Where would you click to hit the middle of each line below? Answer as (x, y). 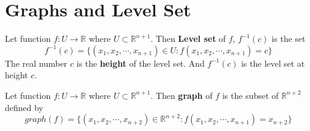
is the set (289, 39)
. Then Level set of (188, 39)
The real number (36, 63)
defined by (24, 107)
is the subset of (250, 95)
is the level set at (273, 63)
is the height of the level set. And (140, 63)
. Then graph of (181, 95)
